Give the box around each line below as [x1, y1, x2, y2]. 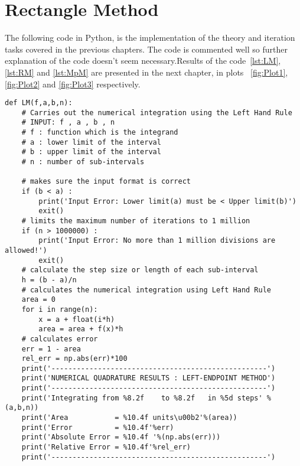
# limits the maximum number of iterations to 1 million [21, 216, 250, 225]
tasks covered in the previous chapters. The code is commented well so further [5, 43, 288, 55]
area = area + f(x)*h [38, 325, 123, 334]
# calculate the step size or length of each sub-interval [21, 266, 259, 275]
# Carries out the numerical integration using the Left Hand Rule [21, 108, 292, 117]
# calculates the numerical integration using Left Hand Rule [21, 285, 272, 294]
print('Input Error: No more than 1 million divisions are [38, 236, 276, 245]
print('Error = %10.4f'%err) [21, 423, 174, 432]
